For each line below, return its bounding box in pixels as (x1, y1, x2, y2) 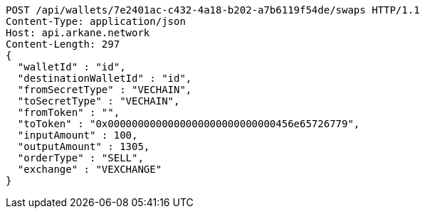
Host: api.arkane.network (6, 27, 150, 38)
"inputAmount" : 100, (17, 129, 138, 141)
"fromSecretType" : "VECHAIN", (17, 84, 192, 95)
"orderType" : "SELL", (17, 152, 144, 164)
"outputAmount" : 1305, (17, 141, 150, 152)
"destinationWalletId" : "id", (17, 73, 192, 84)
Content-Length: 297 (6, 38, 120, 50)
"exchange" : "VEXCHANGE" (17, 164, 162, 175)
